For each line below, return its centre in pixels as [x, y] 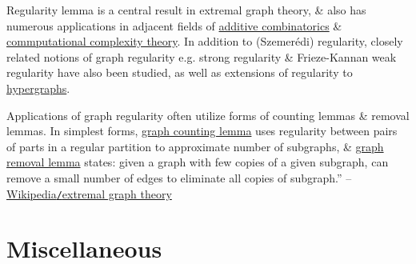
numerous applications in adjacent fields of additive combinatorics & [174, 25]
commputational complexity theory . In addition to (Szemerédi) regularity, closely [205, 41]
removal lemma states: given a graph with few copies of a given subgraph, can [198, 162]
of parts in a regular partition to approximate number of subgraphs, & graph [195, 146]
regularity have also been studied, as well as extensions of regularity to [180, 72]
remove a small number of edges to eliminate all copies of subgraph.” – [179, 177]
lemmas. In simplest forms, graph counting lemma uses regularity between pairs [202, 131]
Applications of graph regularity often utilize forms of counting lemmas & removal [208, 115]
